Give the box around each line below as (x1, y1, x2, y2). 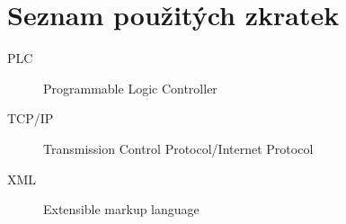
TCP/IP (7, 109, 54, 128)
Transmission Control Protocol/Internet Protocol (43, 139, 314, 157)
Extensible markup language (43, 200, 200, 219)
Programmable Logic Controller (43, 78, 217, 97)
